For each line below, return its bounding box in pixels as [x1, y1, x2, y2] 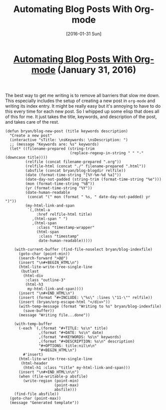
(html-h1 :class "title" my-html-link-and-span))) [23, 365, 131, 370]
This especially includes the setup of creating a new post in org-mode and [5, 98, 156, 104]
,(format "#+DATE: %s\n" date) [38, 330, 104, 335]
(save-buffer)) [23, 308, 55, 313]
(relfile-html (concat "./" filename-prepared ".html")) [25, 164, 146, 169]
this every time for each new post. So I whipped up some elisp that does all [5, 108, 160, 114]
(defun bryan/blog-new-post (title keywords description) [5, 129, 128, 134]
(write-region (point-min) [23, 378, 79, 383]
